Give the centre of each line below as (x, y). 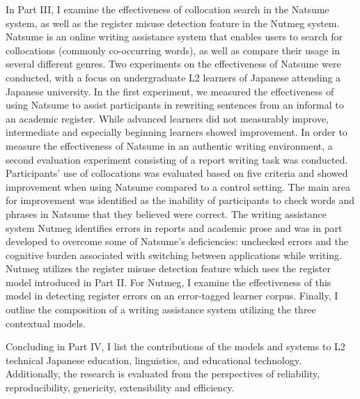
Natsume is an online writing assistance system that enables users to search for (174, 37)
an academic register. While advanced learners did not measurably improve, (167, 118)
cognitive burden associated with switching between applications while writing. (174, 255)
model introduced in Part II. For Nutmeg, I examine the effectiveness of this (169, 282)
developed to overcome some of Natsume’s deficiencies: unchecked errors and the (177, 241)
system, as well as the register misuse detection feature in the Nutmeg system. (173, 23)
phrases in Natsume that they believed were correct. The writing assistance (166, 213)
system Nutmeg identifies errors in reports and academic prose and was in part (174, 227)
